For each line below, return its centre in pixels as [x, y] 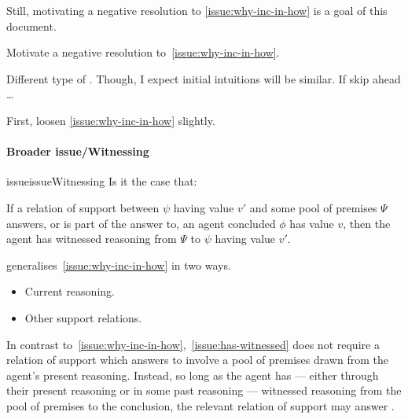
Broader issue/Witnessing [78, 151]
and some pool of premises [313, 207]
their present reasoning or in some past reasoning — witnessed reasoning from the [204, 390]
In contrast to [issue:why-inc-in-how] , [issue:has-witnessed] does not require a [193, 344]
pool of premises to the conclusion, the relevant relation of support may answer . [200, 405]
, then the [367, 223]
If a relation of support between [83, 207]
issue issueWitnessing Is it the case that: [102, 181]
